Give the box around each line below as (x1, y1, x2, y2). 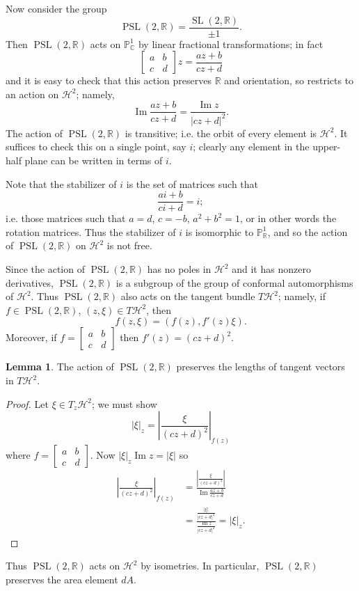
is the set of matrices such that (126, 176, 259, 191)
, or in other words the (239, 211, 337, 226)
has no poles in (147, 262, 212, 276)
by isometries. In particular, (141, 558, 260, 573)
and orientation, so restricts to (224, 73, 354, 88)
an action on (6, 86, 59, 101)
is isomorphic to (185, 224, 254, 239)
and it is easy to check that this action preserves (6, 73, 212, 88)
